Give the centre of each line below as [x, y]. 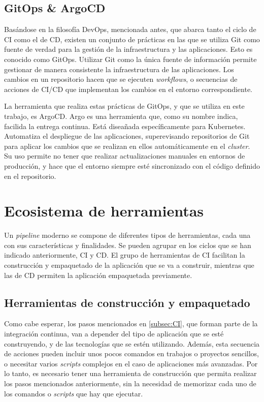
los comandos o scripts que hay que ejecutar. [74, 393]
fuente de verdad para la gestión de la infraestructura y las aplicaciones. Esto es [128, 49]
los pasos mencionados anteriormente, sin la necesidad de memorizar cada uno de [130, 383]
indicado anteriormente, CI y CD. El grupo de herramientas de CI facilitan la [125, 255]
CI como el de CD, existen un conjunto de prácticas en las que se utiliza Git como [132, 39]
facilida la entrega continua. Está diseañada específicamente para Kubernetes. [125, 126]
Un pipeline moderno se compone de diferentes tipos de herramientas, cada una [127, 235]
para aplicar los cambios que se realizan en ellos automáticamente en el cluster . [127, 146]
